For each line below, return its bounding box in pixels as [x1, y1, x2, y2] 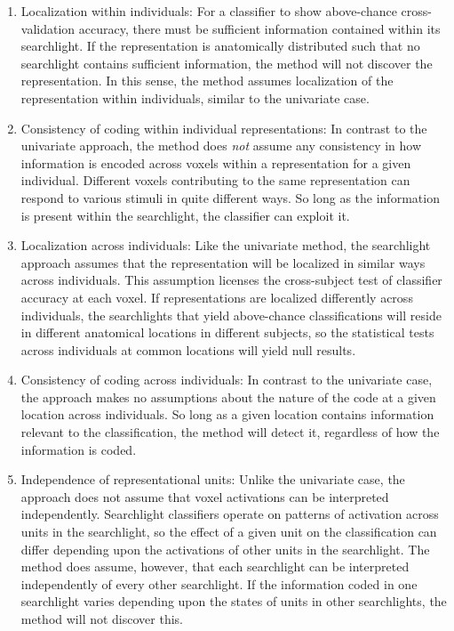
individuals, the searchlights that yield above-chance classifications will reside [20, 305, 442, 324]
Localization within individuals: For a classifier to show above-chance [20, 2, 397, 20]
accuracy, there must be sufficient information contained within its [78, 19, 441, 37]
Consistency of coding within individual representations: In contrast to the [20, 118, 427, 137]
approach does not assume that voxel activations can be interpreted [20, 487, 389, 506]
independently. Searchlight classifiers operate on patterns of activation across [20, 505, 439, 523]
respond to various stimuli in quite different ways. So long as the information [20, 188, 440, 206]
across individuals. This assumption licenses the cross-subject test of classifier [20, 271, 442, 289]
